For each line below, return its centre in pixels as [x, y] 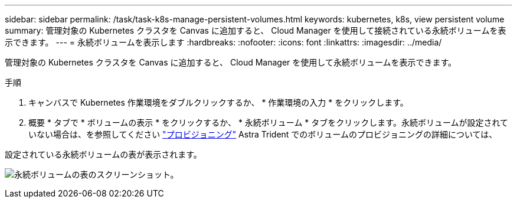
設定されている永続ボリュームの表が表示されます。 [103, 154]
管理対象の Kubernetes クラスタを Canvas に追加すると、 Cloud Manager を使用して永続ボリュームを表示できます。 [231, 62]
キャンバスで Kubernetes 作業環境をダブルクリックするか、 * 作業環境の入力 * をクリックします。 [218, 102]
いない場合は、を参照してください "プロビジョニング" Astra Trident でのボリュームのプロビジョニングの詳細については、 [263, 134]
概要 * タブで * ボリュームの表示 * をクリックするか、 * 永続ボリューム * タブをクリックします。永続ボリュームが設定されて [269, 122]
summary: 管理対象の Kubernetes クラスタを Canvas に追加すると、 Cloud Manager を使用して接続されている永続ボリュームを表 [256, 30]
